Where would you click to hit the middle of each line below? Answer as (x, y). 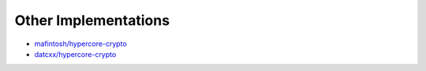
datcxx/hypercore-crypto (75, 54)
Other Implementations (92, 20)
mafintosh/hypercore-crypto (81, 44)
